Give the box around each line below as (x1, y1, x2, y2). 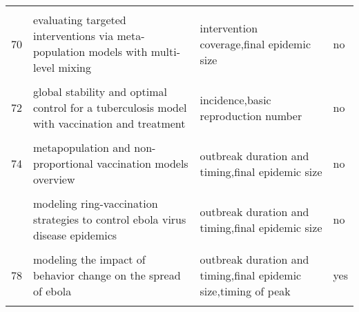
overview (33, 171, 75, 187)
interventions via (33, 28, 114, 43)
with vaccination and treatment (33, 115, 186, 131)
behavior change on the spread (33, 267, 181, 283)
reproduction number (200, 107, 302, 124)
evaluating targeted (33, 12, 126, 28)
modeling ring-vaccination (33, 195, 158, 211)
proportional (33, 155, 93, 171)
